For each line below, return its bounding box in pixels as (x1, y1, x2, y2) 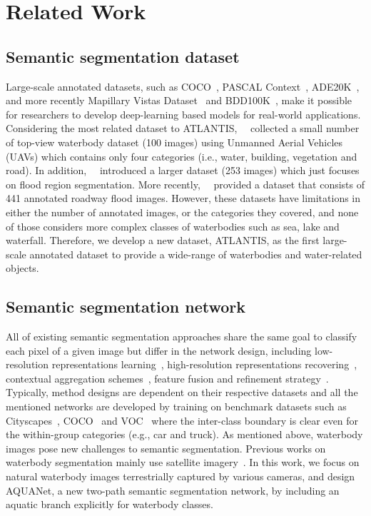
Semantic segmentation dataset (6, 45, 240, 67)
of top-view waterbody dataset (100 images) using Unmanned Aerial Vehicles (6, 134, 343, 149)
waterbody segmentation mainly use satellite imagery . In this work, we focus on (6, 455, 360, 470)
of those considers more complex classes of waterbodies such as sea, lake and (6, 218, 340, 233)
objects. (6, 260, 39, 275)
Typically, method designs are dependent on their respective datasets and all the (6, 385, 358, 400)
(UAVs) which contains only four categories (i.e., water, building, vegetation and (6, 148, 357, 163)
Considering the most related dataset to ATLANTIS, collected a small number (6, 121, 360, 136)
